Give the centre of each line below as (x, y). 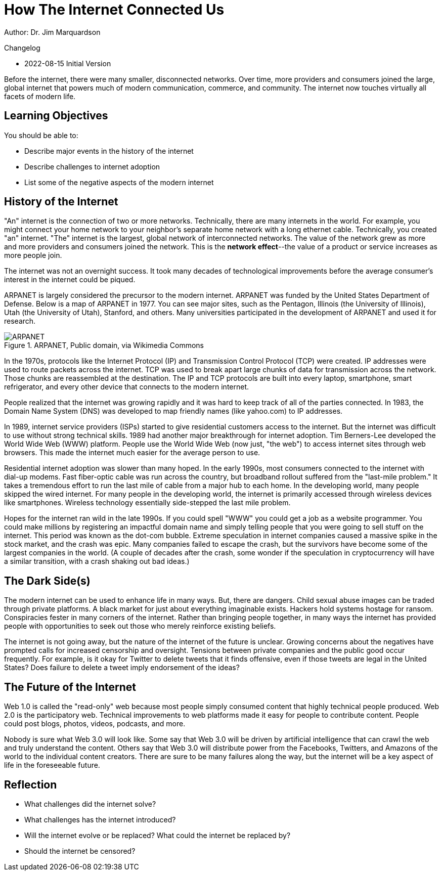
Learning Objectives (56, 116)
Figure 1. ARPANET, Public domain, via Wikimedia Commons (104, 345)
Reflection (31, 784)
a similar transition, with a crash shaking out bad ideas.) (97, 561)
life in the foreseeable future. (52, 765)
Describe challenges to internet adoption (92, 166)
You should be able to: (41, 135)
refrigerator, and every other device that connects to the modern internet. (127, 387)
